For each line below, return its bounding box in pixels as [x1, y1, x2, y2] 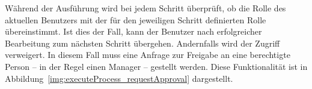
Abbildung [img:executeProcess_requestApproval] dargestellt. [5, 72, 233, 84]
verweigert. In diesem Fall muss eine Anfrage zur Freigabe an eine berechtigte [5, 48, 290, 61]
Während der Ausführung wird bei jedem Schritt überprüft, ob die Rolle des [5, 2, 286, 14]
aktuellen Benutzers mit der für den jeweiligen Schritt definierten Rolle [5, 13, 266, 26]
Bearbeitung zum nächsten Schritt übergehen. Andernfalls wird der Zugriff [5, 36, 280, 49]
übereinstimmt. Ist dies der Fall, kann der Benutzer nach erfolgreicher [5, 25, 262, 38]
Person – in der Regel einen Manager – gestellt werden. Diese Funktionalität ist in [5, 60, 308, 72]
